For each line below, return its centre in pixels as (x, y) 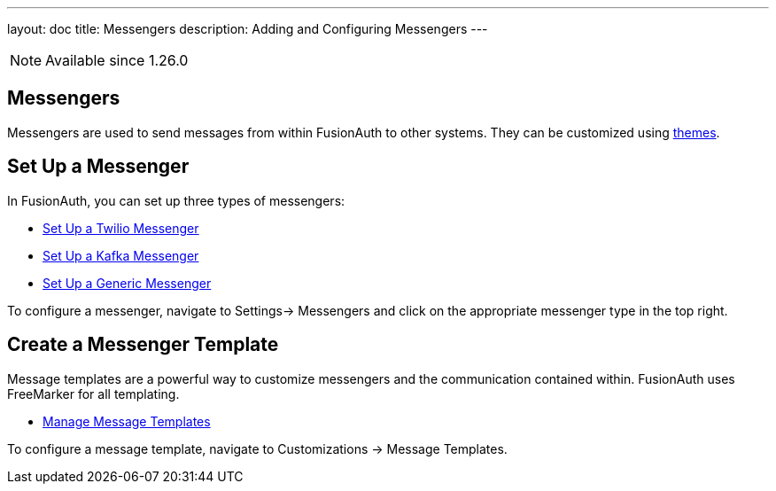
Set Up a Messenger (98, 167)
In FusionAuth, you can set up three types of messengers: (176, 200)
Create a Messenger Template (143, 345)
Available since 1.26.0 (117, 60)
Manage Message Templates (127, 421)
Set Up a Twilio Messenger (121, 228)
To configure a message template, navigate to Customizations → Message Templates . (257, 448)
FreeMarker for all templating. (93, 394)
